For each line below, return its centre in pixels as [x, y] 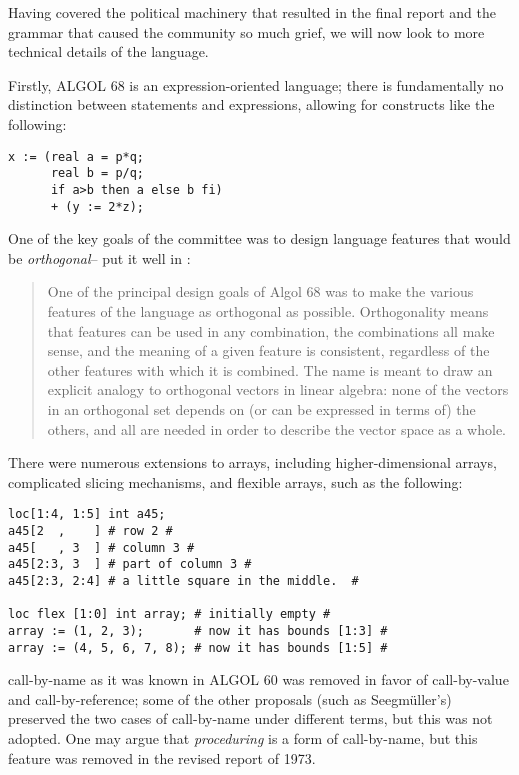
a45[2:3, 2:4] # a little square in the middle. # [183, 580]
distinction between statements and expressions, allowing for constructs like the [251, 104]
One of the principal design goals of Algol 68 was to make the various [260, 291]
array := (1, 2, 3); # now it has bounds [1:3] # [198, 630]
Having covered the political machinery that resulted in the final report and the [252, 12]
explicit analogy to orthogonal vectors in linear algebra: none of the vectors [278, 389]
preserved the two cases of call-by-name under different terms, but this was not [250, 718]
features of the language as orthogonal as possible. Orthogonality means [268, 310]
